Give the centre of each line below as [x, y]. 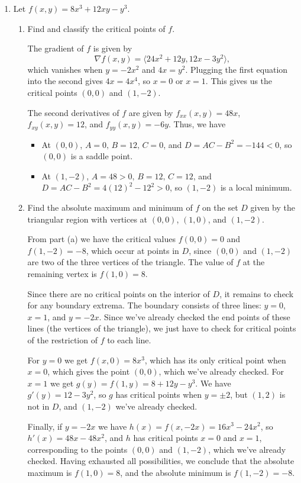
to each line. [129, 340]
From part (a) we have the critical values [102, 239]
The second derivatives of [73, 112]
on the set [220, 207]
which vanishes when [65, 69]
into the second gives [65, 81]
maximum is [50, 472]
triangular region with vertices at [88, 219]
